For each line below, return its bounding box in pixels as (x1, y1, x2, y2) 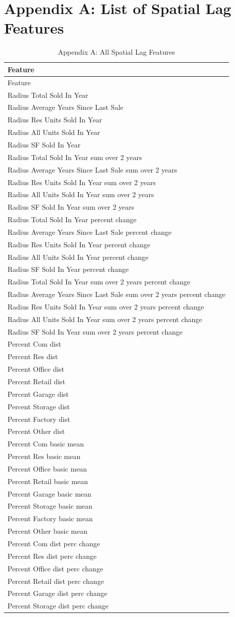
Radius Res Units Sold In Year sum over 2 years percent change (8, 301, 204, 312)
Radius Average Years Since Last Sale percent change (8, 226, 172, 237)
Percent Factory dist (8, 413, 70, 424)
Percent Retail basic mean (8, 476, 88, 486)
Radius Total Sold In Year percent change (8, 214, 137, 225)
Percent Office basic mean (8, 463, 87, 474)
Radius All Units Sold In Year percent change (8, 251, 149, 262)
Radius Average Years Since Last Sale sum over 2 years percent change (8, 289, 225, 299)
